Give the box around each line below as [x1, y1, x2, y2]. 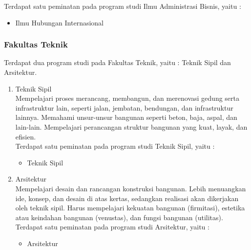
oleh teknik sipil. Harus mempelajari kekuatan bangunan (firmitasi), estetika [15, 203, 245, 213]
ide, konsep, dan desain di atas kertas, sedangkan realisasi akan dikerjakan [15, 193, 239, 203]
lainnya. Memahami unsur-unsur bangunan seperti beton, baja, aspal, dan [15, 112, 237, 122]
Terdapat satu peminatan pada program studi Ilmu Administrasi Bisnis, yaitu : [4, 1, 241, 11]
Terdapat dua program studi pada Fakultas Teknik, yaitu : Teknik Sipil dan [4, 57, 231, 68]
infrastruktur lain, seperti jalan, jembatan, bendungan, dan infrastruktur [15, 102, 233, 113]
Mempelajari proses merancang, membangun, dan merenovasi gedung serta [15, 93, 240, 103]
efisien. [15, 131, 36, 141]
